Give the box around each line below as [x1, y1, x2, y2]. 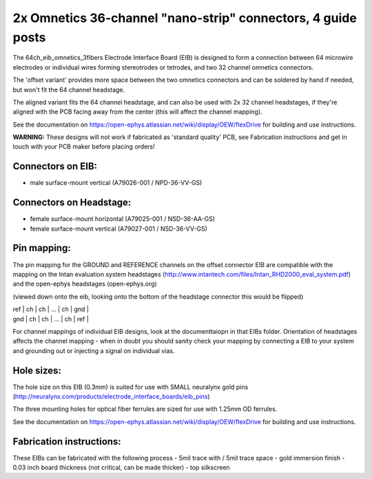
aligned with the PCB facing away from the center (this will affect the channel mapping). [12, 107, 262, 116]
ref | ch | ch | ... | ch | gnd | [12, 305, 89, 313]
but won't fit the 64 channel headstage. [12, 85, 125, 94]
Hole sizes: [12, 365, 62, 376]
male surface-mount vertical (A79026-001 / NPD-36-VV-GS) [30, 179, 203, 187]
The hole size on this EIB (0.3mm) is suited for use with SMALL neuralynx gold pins [12, 383, 249, 391]
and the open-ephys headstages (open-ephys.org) [12, 279, 158, 288]
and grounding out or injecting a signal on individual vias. [12, 346, 175, 354]
